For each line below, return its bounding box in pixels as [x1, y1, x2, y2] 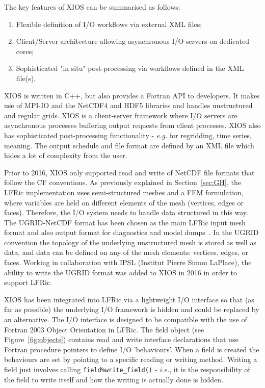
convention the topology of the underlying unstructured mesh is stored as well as [4, 237, 256, 247]
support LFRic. [4, 277, 52, 288]
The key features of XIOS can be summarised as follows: [4, 2, 180, 12]
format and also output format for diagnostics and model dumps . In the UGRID [4, 227, 259, 238]
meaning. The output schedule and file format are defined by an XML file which [4, 140, 254, 150]
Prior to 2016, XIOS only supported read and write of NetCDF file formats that [4, 167, 255, 177]
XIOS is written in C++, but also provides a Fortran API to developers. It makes [4, 90, 260, 100]
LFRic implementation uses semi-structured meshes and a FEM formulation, [4, 187, 244, 197]
